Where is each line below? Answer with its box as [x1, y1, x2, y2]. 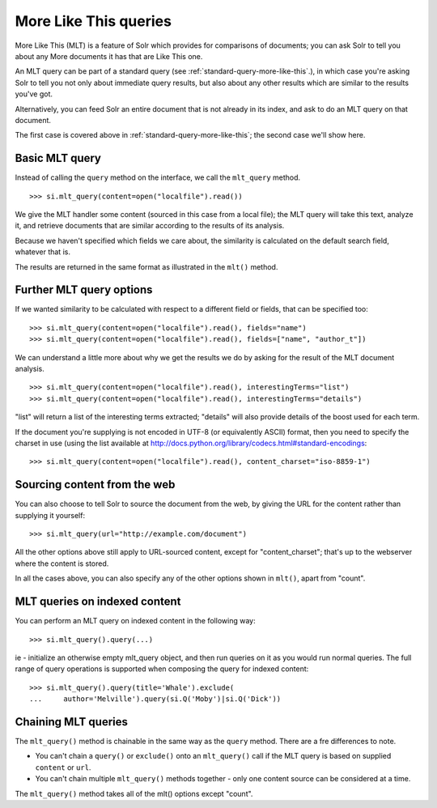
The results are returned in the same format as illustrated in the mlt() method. [15, 262, 278, 271]
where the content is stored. [15, 559, 109, 568]
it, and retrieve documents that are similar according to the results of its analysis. [15, 221, 285, 231]
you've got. [15, 89, 53, 99]
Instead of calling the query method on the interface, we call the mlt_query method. [15, 172, 301, 182]
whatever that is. [15, 247, 70, 257]
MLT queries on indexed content [15, 595, 181, 609]
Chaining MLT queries [15, 715, 129, 729]
